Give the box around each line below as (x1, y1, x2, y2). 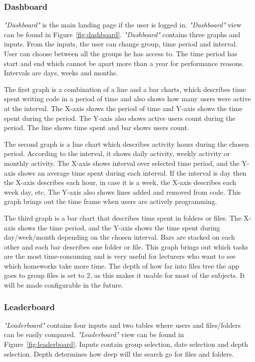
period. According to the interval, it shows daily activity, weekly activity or (4, 148, 230, 158)
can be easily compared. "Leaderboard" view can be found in (4, 329, 184, 339)
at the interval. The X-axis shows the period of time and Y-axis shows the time (4, 103, 243, 113)
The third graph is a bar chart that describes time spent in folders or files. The (4, 212, 242, 223)
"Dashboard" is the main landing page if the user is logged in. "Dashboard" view (4, 20, 242, 30)
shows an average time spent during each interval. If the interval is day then (18, 167, 247, 178)
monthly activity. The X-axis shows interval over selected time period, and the (4, 158, 240, 168)
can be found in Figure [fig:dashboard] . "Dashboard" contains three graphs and (4, 29, 240, 39)
